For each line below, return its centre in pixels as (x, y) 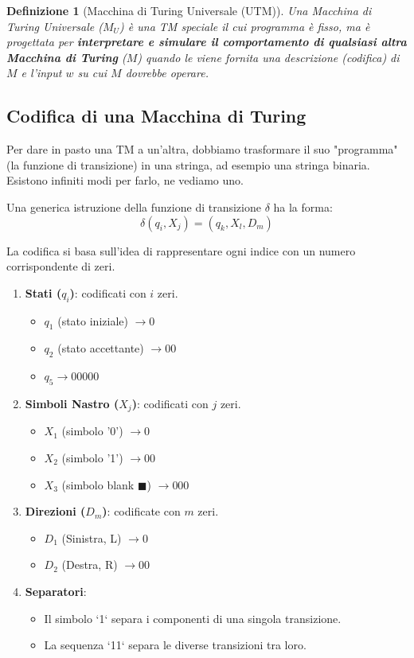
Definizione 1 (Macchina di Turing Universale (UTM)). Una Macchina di (189, 10)
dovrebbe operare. (167, 73)
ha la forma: (303, 206)
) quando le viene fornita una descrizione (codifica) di (268, 57)
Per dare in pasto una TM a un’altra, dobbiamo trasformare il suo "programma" (202, 149)
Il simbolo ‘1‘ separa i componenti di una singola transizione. (193, 618)
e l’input (41, 73)
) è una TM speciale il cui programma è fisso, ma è (245, 26)
